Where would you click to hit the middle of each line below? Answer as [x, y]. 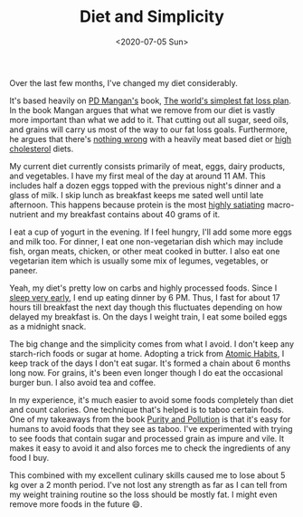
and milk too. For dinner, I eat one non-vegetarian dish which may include [146, 241]
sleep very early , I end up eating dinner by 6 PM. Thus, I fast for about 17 [145, 297]
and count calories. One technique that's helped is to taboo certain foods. [147, 409]
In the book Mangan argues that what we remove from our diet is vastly [142, 110]
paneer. [24, 270]
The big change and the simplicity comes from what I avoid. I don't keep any [152, 344]
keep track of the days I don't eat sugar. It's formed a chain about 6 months [150, 363]
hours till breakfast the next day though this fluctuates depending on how [146, 307]
